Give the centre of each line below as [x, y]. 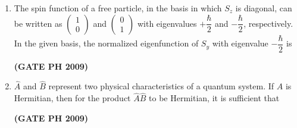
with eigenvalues [167, 23]
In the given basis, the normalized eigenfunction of [106, 43]
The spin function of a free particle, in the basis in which [118, 8]
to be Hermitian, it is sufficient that [214, 98]
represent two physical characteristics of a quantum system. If [161, 86]
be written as [38, 23]
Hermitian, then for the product [72, 98]
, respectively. [268, 23]
